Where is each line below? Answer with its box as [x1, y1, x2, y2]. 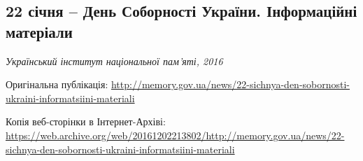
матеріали [6, 20, 73, 42]
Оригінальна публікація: [6, 77, 108, 92]
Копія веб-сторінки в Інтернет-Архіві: [6, 114, 166, 129]
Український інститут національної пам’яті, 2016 [6, 53, 223, 68]
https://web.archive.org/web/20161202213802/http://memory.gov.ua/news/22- [6, 127, 345, 142]
